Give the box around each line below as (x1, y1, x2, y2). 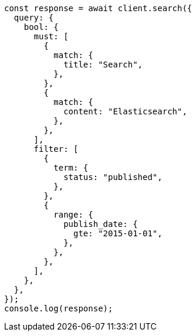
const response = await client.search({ (4, 4, 192, 13)
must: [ (33, 32, 69, 41)
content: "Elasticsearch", (63, 107, 187, 116)
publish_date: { (63, 219, 138, 229)
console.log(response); (4, 304, 113, 313)
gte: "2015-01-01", (73, 229, 163, 238)
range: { (53, 210, 93, 219)
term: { (53, 163, 89, 172)
